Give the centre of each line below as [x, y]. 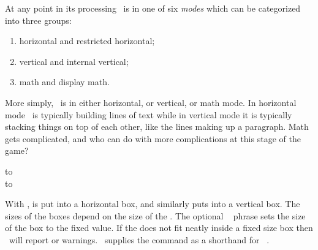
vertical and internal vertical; [74, 61]
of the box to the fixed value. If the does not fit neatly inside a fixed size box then [159, 228]
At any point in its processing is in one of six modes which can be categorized [153, 8]
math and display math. [64, 82]
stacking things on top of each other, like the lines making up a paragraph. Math [157, 127]
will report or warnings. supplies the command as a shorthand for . [139, 239]
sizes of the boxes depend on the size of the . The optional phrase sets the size [155, 215]
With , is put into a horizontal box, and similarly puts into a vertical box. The [153, 204]
